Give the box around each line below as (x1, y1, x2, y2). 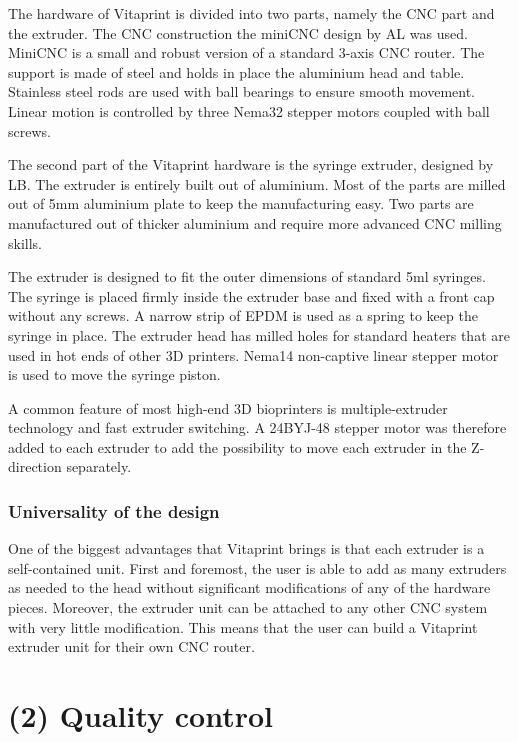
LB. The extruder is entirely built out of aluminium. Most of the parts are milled (8, 173, 506, 194)
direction (8, 456, 62, 477)
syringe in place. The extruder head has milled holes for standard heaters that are (8, 324, 510, 345)
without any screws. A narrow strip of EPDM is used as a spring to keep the (8, 305, 478, 326)
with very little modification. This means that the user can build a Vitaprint (8, 616, 478, 637)
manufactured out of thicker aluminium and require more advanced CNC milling (8, 212, 502, 233)
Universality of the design (8, 498, 220, 523)
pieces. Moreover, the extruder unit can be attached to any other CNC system (8, 597, 488, 618)
